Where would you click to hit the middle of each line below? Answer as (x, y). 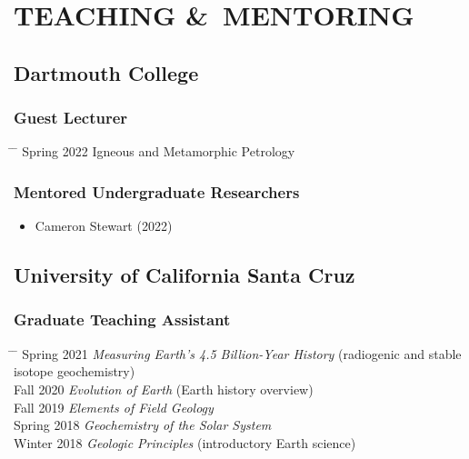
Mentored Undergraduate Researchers (157, 191)
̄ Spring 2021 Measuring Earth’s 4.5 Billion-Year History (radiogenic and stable (238, 353)
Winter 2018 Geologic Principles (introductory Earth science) (185, 442)
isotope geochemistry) (75, 371)
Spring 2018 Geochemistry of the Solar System (143, 425)
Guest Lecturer (71, 118)
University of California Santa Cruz (185, 275)
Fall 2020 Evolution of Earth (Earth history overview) (164, 389)
